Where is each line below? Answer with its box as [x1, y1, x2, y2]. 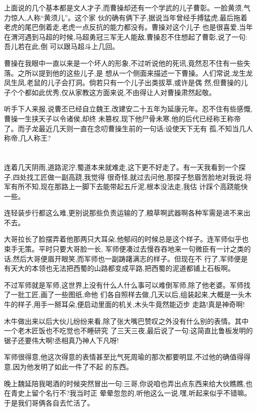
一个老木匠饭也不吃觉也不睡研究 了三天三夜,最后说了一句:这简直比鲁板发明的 [4, 325, 253, 336]
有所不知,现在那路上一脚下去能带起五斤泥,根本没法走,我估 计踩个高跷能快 [10, 181, 248, 192]
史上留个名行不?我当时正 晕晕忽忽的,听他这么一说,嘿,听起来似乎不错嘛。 [17, 388, 251, 398]
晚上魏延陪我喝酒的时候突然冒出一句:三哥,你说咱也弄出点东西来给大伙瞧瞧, [4, 378, 246, 388]
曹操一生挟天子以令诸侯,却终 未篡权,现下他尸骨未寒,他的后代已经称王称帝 [4, 113, 241, 123]
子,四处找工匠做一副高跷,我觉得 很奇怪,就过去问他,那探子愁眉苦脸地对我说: [4, 171, 245, 182]
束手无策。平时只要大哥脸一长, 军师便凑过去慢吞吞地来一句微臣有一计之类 [4, 244, 244, 254]
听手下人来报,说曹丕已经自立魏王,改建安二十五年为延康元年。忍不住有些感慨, [4, 103, 253, 114]
